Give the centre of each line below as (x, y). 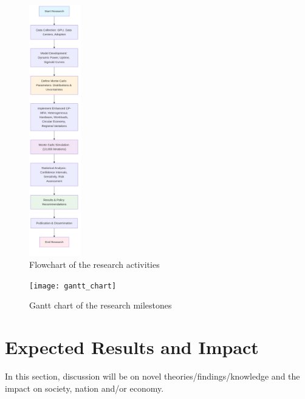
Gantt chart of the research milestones (101, 305)
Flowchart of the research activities (94, 264)
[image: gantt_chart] (73, 286)
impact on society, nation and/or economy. (84, 388)
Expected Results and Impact (132, 347)
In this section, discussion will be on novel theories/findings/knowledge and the (152, 376)
